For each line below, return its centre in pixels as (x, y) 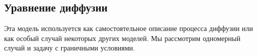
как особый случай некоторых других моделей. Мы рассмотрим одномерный (122, 38)
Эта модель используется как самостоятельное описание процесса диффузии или (129, 28)
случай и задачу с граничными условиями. (70, 48)
